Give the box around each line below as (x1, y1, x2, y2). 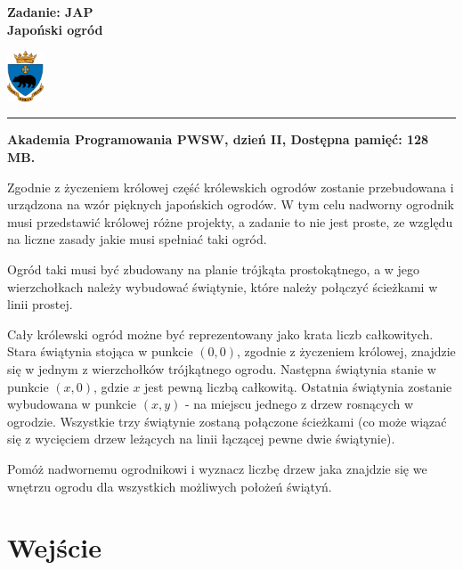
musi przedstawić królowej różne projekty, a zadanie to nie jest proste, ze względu (7, 212, 453, 231)
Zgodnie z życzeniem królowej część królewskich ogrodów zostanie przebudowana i (7, 177, 454, 196)
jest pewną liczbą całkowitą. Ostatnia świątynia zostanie (144, 377, 452, 395)
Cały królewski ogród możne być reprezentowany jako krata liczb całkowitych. (7, 324, 434, 343)
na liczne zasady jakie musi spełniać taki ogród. (7, 230, 267, 248)
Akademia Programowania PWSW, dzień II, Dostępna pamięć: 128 (7, 130, 429, 149)
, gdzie (93, 377, 129, 395)
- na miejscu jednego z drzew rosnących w (184, 395, 414, 413)
